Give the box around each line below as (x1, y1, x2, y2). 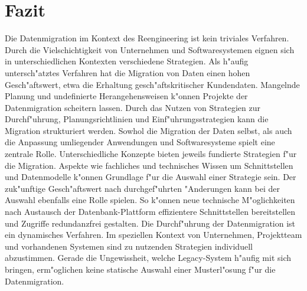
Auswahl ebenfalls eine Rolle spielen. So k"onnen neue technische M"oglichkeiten (5, 194, 295, 206)
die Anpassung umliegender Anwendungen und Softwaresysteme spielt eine (5, 136, 275, 148)
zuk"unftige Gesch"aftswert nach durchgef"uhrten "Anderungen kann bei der (5, 182, 280, 194)
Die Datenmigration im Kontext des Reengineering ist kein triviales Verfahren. (5, 32, 289, 44)
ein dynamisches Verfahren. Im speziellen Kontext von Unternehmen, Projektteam (5, 228, 302, 241)
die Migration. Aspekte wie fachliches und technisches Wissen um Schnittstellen (5, 159, 293, 171)
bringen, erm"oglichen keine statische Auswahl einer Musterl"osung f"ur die (5, 263, 276, 275)
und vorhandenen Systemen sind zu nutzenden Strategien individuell (5, 240, 253, 252)
